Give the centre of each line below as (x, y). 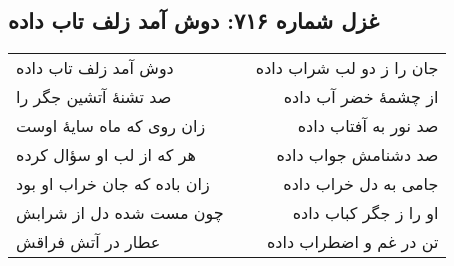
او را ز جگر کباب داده (365, 213)
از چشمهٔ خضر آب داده (361, 97)
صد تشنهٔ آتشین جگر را (94, 97)
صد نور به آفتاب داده (368, 126)
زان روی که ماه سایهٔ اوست (111, 126)
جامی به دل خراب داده (361, 184)
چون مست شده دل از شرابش (120, 213)
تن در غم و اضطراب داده (352, 242)
